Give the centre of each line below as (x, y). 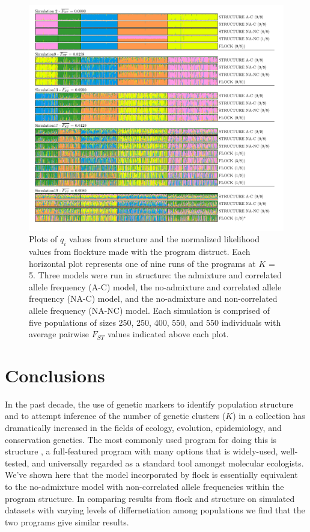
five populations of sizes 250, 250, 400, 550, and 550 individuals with (155, 322)
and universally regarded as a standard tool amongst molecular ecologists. (168, 463)
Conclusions (55, 375)
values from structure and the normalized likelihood (164, 239)
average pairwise (59, 334)
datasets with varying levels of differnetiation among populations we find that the (155, 510)
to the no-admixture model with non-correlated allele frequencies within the (144, 486)
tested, (17, 463)
